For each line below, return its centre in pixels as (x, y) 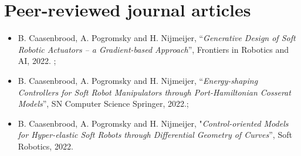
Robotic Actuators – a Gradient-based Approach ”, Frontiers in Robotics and (153, 49)
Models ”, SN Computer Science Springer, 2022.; (103, 104)
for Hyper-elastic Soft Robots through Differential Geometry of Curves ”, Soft (155, 135)
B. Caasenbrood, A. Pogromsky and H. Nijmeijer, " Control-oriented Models (153, 123)
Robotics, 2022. (45, 146)
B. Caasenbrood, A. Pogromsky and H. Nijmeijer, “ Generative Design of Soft (157, 38)
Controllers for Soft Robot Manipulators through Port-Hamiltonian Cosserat (154, 92)
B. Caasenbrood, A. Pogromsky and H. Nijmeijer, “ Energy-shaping (138, 80)
